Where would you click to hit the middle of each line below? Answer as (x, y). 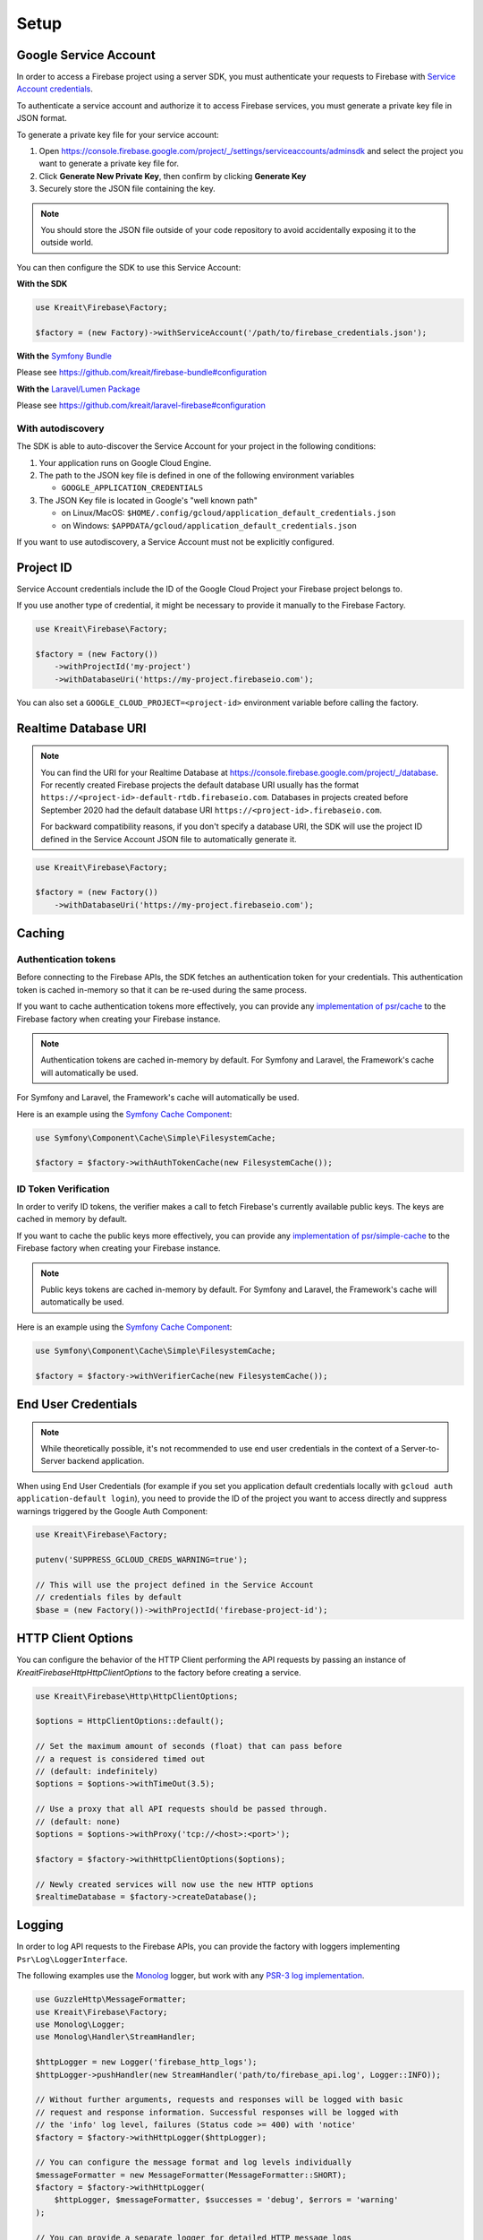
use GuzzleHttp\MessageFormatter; (111, 1999)
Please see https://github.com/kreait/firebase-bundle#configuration (142, 373)
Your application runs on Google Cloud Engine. (125, 462)
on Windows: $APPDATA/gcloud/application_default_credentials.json (209, 525)
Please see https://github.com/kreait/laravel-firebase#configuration (141, 405)
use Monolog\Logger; (80, 2025)
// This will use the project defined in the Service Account (174, 1585)
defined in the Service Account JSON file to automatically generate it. (169, 839)
